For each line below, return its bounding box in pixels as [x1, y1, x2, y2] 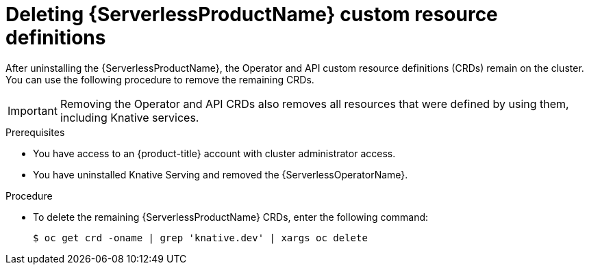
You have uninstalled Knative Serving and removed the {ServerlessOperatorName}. [33, 168, 408, 180]
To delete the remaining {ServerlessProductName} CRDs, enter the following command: [33, 211, 429, 223]
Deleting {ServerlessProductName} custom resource [5, 3, 498, 26]
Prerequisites [5, 126, 65, 138]
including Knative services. [60, 110, 199, 124]
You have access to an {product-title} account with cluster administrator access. [33, 147, 396, 159]
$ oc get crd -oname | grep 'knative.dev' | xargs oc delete [33, 232, 368, 243]
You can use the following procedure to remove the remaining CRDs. [5, 73, 314, 85]
